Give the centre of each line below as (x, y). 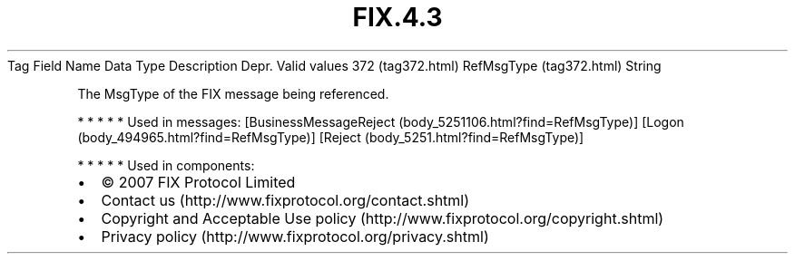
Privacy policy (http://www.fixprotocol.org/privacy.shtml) (295, 236)
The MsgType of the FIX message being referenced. (233, 93)
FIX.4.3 (397, 17)
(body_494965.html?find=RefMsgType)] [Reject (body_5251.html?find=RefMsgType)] (331, 137)
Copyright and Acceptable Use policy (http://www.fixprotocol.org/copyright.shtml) (383, 218)
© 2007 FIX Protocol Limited (198, 182)
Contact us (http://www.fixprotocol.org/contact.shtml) (285, 200)
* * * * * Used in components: (166, 165)
